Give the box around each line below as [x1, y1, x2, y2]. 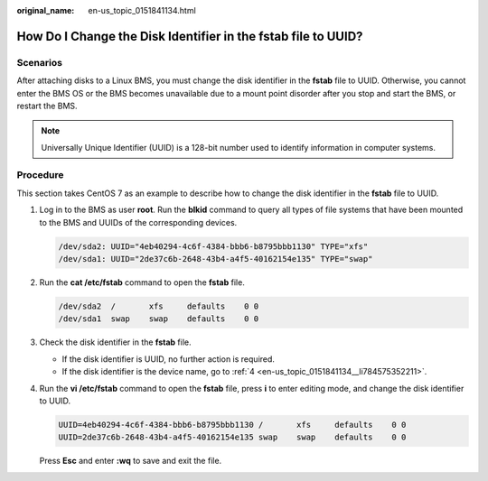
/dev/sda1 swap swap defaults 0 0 [58, 314, 259, 324]
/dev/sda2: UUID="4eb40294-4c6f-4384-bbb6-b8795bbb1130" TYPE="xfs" [58, 241, 369, 252]
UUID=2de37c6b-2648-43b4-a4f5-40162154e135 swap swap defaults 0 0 [58, 432, 407, 442]
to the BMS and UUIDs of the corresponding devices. [39, 217, 238, 227]
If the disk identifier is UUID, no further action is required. [61, 353, 276, 365]
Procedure [16, 169, 64, 181]
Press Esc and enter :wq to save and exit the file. [39, 456, 222, 467]
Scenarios [16, 56, 63, 69]
